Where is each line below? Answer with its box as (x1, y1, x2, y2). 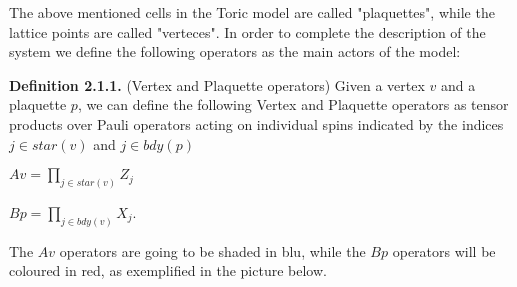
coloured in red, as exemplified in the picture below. (9, 260, 327, 281)
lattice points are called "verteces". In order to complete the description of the (9, 21, 486, 42)
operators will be (392, 240, 496, 261)
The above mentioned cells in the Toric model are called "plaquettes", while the (9, 2, 495, 22)
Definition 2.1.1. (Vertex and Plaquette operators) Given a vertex (9, 74, 425, 95)
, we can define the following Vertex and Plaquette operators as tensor (77, 94, 509, 115)
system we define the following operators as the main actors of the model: (9, 41, 461, 62)
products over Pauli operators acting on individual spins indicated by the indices (9, 113, 504, 134)
